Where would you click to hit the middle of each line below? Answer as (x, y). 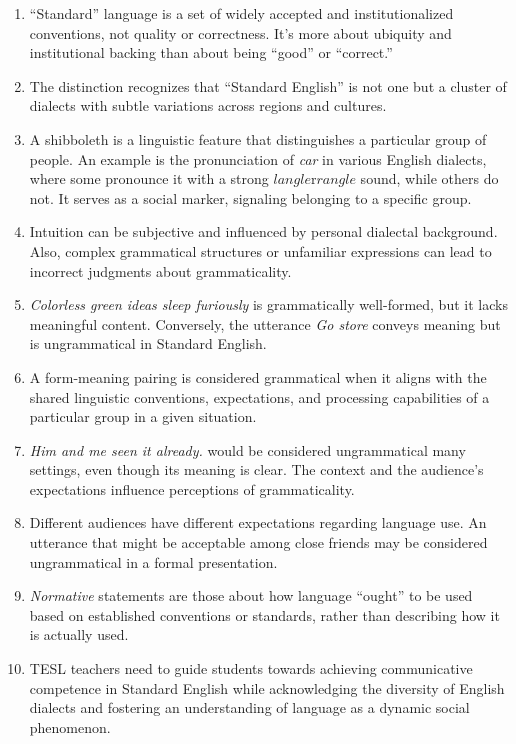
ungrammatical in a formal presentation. (153, 561)
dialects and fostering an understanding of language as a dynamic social (249, 707)
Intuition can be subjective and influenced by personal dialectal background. (263, 231)
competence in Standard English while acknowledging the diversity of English (267, 687)
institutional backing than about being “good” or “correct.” (211, 52)
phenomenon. (70, 726)
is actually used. (79, 634)
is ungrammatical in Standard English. (148, 343)
